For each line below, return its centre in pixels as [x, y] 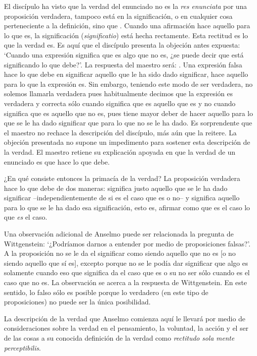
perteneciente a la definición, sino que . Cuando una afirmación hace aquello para [127, 26]
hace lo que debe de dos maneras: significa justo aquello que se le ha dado [116, 188]
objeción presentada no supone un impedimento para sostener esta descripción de [127, 142]
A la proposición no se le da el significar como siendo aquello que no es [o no [120, 253]
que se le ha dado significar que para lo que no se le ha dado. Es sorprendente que [128, 123]
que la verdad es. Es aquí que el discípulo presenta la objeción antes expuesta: [122, 45]
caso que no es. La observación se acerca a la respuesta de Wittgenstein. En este [126, 282]
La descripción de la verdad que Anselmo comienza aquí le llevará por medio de [125, 318]
